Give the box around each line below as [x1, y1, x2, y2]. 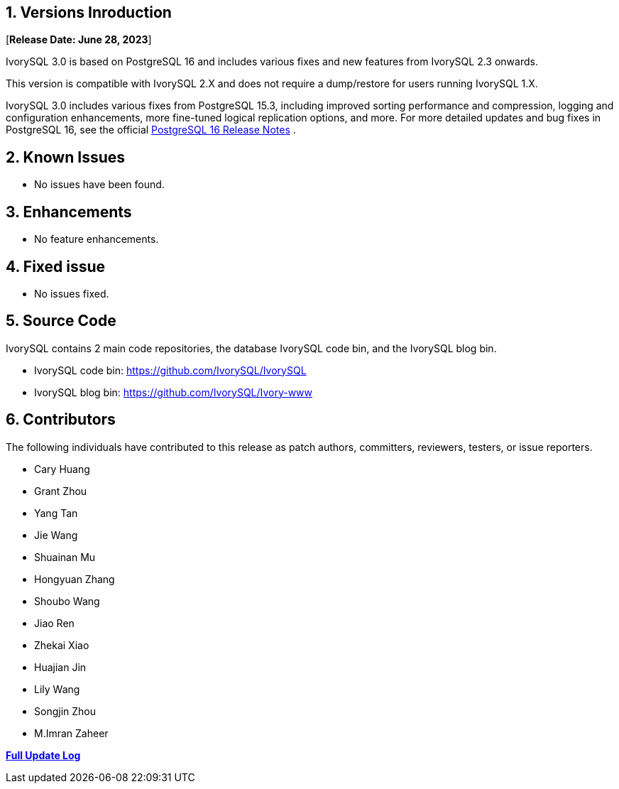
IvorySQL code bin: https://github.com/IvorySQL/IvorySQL [34, 364, 307, 376]
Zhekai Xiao [34, 638, 89, 651]
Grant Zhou [34, 484, 87, 497]
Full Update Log [6, 749, 81, 761]
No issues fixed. [34, 287, 109, 300]
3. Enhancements [6, 202, 132, 221]
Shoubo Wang [34, 594, 100, 607]
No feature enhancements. [34, 233, 159, 246]
